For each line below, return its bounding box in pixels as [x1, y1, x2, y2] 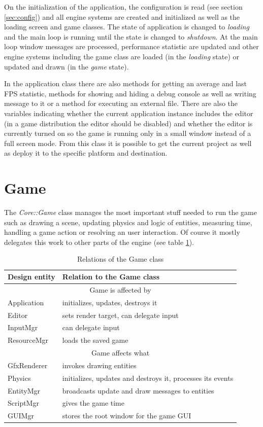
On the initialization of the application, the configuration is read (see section [4, 2, 243, 12]
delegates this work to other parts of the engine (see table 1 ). [4, 236, 194, 247]
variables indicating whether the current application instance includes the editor [4, 108, 253, 118]
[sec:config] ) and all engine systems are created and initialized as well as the [4, 11, 240, 22]
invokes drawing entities [62, 360, 137, 370]
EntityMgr [8, 385, 41, 396]
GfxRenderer [8, 360, 48, 370]
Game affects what [91, 347, 150, 358]
